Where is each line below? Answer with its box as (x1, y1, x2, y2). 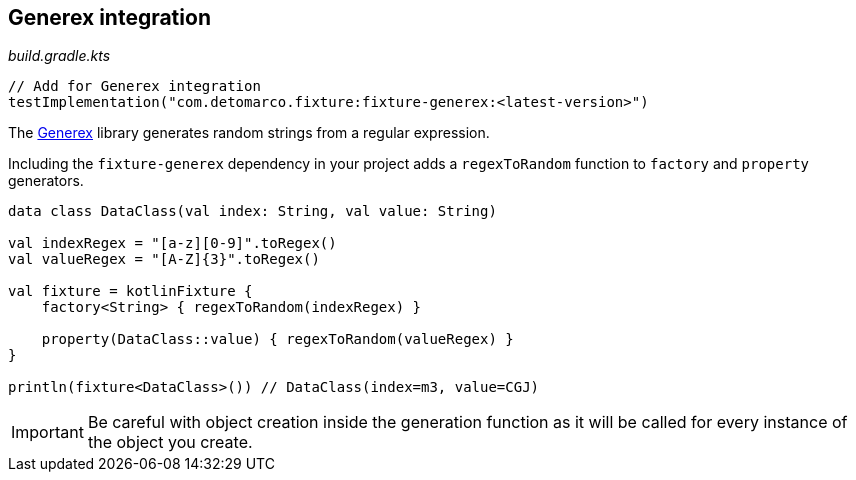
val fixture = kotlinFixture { (8, 283, 253, 300)
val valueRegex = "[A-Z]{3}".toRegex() (8, 251, 320, 268)
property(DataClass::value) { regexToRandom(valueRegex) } (41, 331, 514, 348)
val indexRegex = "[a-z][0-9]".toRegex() (8, 235, 337, 252)
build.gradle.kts (8, 47, 111, 65)
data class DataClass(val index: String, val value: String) (8, 203, 497, 220)
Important (11, 422, 84, 443)
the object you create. (87, 432, 253, 453)
